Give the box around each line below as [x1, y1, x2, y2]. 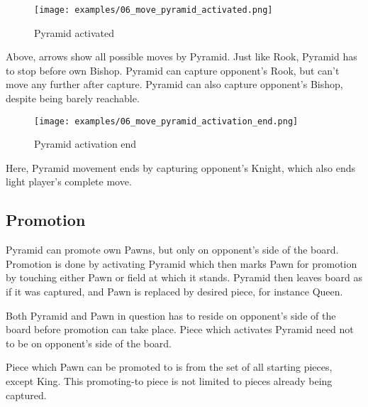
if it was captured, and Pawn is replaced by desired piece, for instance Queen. [6, 284, 343, 299]
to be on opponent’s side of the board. [6, 335, 172, 350]
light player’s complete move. [6, 174, 132, 189]
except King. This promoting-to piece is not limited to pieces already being [6, 374, 333, 389]
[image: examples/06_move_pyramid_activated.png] [34, 5, 273, 15]
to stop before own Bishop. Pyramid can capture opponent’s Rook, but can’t [6, 63, 340, 77]
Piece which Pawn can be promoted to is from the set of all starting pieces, [6, 359, 333, 374]
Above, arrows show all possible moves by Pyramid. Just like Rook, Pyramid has [6, 49, 357, 64]
